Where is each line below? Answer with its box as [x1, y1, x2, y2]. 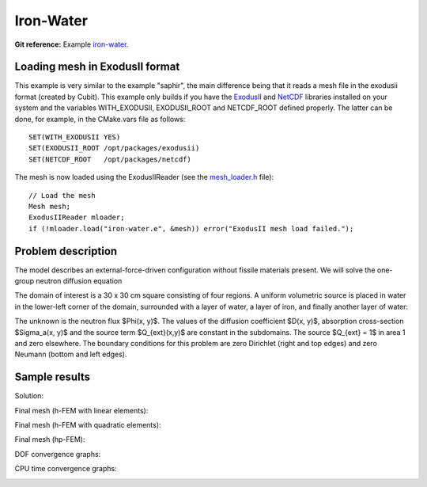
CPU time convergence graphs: [14, 464, 118, 474]
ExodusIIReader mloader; [28, 213, 125, 222]
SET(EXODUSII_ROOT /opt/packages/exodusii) [28, 143, 200, 153]
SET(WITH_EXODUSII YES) [28, 133, 121, 142]
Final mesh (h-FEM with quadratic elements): [14, 420, 161, 430]
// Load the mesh [28, 191, 96, 200]
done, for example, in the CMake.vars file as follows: [14, 114, 186, 124]
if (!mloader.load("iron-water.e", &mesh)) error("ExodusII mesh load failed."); [28, 224, 354, 233]
